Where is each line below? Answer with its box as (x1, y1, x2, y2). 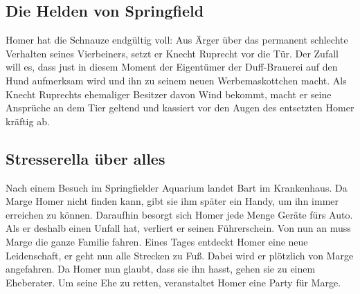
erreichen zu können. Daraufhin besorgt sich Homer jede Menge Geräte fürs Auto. (6, 207, 353, 221)
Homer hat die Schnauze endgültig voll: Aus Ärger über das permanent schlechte (6, 33, 348, 47)
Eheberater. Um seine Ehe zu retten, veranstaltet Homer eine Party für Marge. (6, 275, 341, 289)
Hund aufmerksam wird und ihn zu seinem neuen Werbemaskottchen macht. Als (6, 73, 347, 87)
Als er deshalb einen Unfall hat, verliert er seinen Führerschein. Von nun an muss (6, 221, 351, 235)
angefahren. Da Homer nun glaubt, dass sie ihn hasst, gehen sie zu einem (6, 261, 316, 276)
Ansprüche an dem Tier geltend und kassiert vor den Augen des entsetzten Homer (6, 100, 354, 115)
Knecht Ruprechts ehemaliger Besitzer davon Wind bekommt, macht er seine (6, 86, 332, 101)
